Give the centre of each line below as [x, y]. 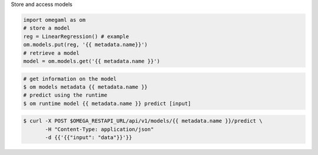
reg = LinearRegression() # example [76, 36]
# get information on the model [70, 79]
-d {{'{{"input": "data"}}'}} [89, 138]
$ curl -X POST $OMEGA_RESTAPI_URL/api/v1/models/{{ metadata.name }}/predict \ [143, 121]
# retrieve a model [51, 53]
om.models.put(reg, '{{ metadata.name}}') [85, 45]
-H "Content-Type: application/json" [100, 129]
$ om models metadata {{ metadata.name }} [85, 87]
